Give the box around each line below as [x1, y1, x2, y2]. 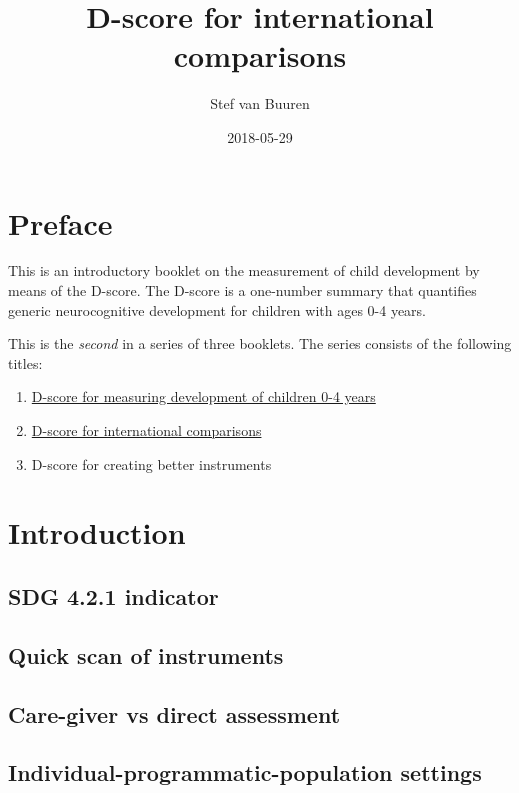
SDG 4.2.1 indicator [8, 580, 219, 611]
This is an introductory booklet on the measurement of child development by [8, 260, 480, 281]
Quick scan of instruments [8, 639, 284, 670]
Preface [8, 202, 113, 243]
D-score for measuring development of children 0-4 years [31, 386, 376, 407]
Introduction [8, 512, 186, 553]
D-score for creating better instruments [31, 453, 272, 474]
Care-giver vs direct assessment [8, 698, 341, 729]
